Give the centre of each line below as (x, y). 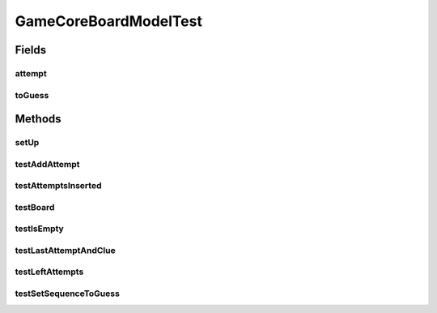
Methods (38, 119)
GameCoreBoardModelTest (108, 21)
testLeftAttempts (49, 272)
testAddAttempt (47, 164)
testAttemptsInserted (58, 186)
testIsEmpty (39, 229)
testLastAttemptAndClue (66, 250)
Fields (31, 50)
